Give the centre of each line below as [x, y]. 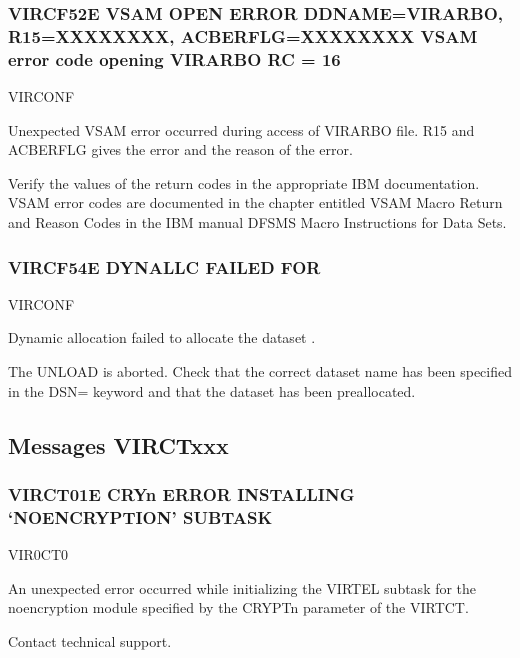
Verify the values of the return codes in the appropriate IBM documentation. [244, 182]
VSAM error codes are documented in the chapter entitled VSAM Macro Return [255, 202]
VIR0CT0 [38, 554]
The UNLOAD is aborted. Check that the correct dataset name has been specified [260, 371]
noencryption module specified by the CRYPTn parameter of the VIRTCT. [238, 607]
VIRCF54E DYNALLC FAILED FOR [164, 266]
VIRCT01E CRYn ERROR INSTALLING [181, 493]
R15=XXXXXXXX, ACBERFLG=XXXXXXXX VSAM [243, 35]
